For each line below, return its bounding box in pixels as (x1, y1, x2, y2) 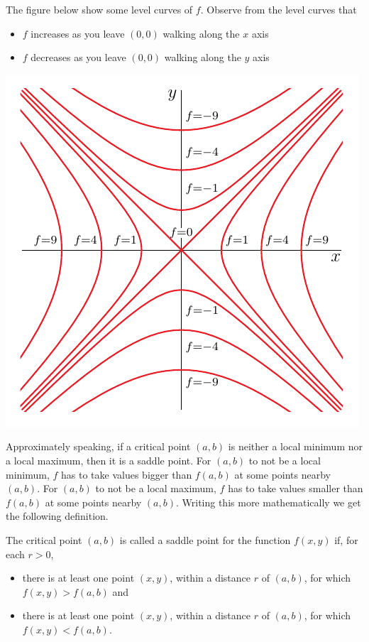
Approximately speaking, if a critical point (6, 439, 191, 454)
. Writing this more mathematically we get (175, 494, 361, 509)
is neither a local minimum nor (228, 439, 363, 454)
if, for (334, 532, 358, 547)
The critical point (6, 532, 82, 547)
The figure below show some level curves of (6, 2, 193, 16)
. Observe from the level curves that (200, 2, 357, 16)
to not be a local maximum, (95, 481, 216, 496)
